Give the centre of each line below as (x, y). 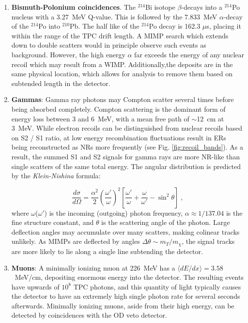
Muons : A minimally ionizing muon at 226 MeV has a (93, 267)
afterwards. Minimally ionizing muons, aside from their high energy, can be (123, 305)
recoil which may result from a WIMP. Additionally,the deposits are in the (122, 64)
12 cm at (210, 118)
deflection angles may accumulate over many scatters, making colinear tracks (125, 231)
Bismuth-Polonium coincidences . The (73, 7)
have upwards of (35, 286)
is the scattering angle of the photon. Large (166, 222)
